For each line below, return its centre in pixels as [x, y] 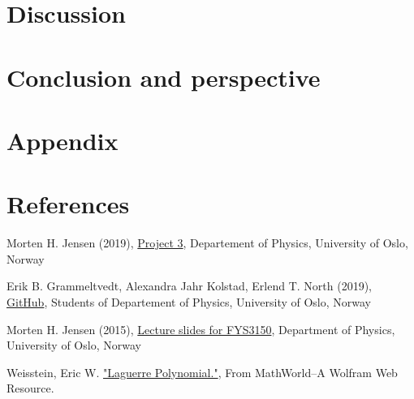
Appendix [63, 140]
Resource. [30, 388]
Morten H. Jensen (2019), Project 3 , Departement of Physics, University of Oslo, [207, 243]
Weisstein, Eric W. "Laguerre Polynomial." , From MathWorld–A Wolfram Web [202, 372]
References [68, 204]
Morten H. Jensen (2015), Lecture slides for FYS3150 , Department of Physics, [201, 329]
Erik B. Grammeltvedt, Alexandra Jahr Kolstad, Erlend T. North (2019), [190, 286]
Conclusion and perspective [164, 77]
